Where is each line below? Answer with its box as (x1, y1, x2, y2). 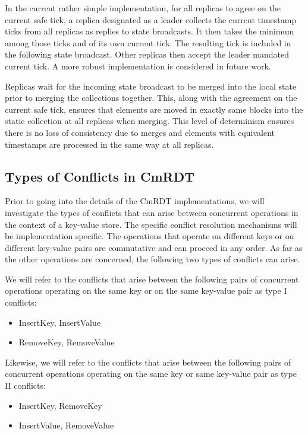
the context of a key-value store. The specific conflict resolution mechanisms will (5, 218, 297, 230)
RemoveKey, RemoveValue (18, 336, 115, 348)
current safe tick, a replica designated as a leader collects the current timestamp (5, 13, 297, 26)
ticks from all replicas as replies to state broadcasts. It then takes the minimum (5, 25, 294, 37)
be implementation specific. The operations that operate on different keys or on (5, 230, 294, 242)
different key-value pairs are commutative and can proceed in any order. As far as (5, 241, 303, 253)
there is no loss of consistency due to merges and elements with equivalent (5, 126, 275, 138)
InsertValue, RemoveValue (18, 419, 114, 431)
